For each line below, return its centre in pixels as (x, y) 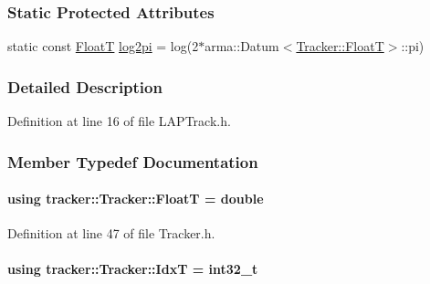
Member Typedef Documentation (133, 161)
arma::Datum (242, 46)
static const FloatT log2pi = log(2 (103, 46)
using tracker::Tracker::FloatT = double (136, 199)
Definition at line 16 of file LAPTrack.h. (119, 121)
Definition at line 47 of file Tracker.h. (111, 233)
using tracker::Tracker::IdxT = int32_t (133, 269)
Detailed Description (85, 86)
